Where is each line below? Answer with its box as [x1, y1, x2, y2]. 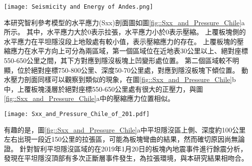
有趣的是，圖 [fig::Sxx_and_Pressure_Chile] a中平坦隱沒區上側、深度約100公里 [4, 124, 246, 134]
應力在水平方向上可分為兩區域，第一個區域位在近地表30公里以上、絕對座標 [10, 46, 248, 56]
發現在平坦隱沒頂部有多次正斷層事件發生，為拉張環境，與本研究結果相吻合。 [4, 153, 248, 163]
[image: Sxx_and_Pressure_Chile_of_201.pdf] [4, 111, 150, 117]
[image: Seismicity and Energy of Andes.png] [4, 3, 153, 10]
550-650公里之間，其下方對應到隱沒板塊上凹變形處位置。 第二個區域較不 [4, 55, 233, 66]
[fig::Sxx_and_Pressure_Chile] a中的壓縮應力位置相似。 [4, 93, 174, 103]
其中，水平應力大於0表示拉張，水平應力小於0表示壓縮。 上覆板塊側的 [26, 27, 246, 37]
